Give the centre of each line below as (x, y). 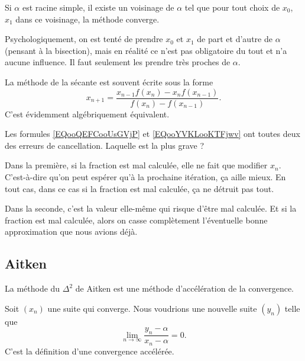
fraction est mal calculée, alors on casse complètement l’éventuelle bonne (136, 220)
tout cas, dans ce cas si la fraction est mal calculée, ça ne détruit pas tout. (139, 188)
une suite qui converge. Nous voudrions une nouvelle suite (152, 308)
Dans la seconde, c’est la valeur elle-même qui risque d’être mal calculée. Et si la (151, 208)
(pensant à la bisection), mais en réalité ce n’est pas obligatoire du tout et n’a (146, 50)
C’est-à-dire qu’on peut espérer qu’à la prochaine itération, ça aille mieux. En (145, 177)
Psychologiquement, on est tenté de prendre (84, 39)
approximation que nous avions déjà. (71, 231)
